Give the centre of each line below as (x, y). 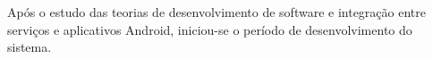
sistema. (30, 47)
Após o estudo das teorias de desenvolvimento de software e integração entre (216, 12)
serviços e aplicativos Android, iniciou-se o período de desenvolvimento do (210, 29)
